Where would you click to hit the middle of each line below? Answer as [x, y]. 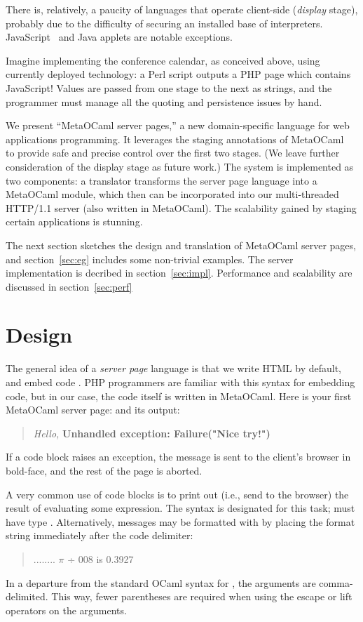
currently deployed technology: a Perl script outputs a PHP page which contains [178, 74]
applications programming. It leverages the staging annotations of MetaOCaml [175, 139]
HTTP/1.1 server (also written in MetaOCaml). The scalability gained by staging [181, 207]
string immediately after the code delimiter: [100, 535]
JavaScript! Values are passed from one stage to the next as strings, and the [169, 87]
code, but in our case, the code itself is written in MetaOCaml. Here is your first [179, 396]
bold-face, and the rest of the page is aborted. [104, 470]
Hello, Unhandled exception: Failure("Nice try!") [152, 433]
